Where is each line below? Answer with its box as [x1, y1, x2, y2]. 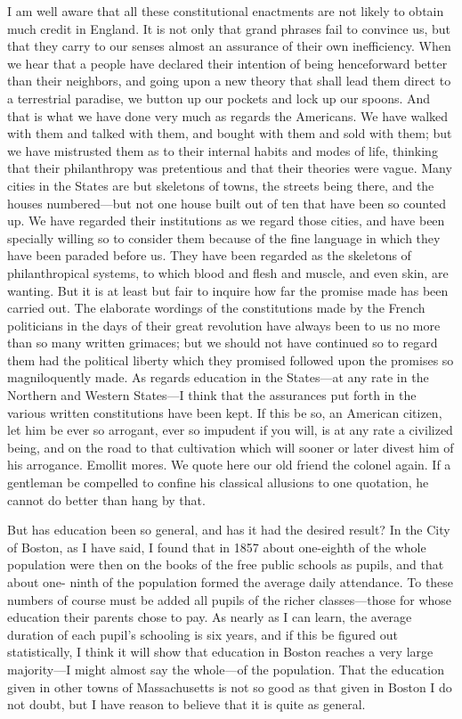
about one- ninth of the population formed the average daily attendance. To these [7, 573, 454, 591]
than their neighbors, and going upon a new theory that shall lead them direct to [7, 71, 451, 90]
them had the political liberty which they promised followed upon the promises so [7, 350, 454, 369]
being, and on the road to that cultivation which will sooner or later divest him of [7, 437, 454, 456]
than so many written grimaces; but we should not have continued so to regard [7, 333, 438, 352]
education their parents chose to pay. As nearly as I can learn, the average [7, 608, 412, 626]
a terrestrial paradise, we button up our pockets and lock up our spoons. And [7, 88, 431, 107]
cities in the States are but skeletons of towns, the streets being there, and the [7, 176, 434, 194]
